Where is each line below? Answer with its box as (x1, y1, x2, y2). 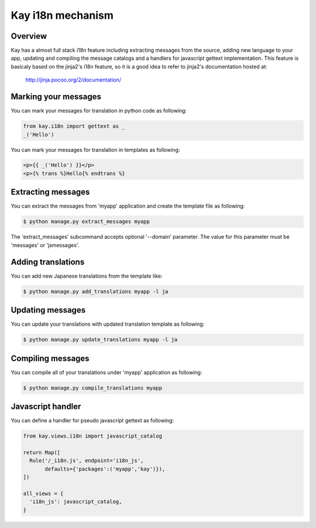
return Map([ (23, 449, 61, 456)
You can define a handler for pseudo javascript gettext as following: (11, 417, 174, 424)
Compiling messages (11, 353, 90, 363)
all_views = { (23, 490, 64, 497)
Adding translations (11, 257, 85, 267)
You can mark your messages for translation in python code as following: (11, 107, 187, 114)
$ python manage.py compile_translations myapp (23, 384, 162, 391)
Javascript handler (11, 402, 81, 411)
